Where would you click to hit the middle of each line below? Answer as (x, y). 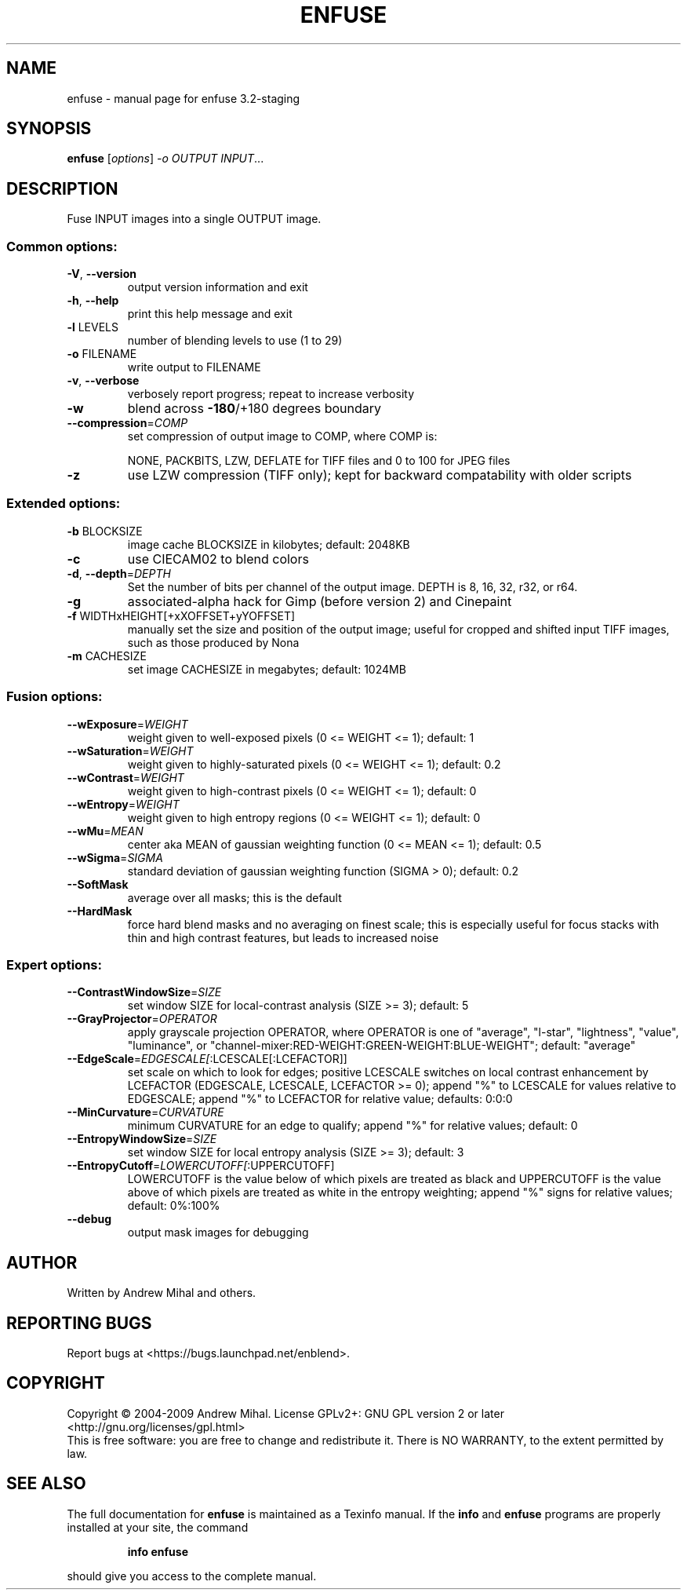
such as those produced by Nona (213, 642)
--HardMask (100, 911)
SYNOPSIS (49, 129)
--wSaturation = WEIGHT (130, 751)
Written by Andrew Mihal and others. (162, 1293)
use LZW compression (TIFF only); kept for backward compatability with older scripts (380, 475)
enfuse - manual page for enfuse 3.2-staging (184, 98)
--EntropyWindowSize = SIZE (142, 1139)
